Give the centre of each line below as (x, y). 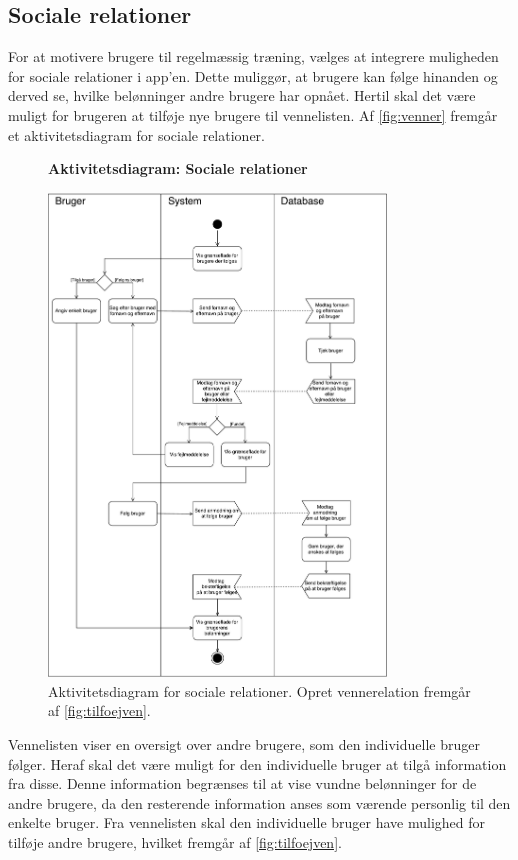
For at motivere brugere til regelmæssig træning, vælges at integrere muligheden (253, 56)
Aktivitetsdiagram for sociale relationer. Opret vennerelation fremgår (259, 690)
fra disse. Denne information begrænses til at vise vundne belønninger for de (242, 783)
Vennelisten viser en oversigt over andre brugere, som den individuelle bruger (244, 743)
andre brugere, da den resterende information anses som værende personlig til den (259, 802)
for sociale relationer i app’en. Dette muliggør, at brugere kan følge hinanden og (253, 75)
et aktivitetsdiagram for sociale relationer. (136, 134)
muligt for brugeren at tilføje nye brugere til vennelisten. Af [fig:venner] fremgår (253, 114)
